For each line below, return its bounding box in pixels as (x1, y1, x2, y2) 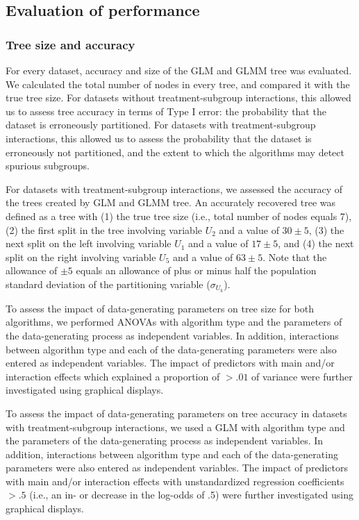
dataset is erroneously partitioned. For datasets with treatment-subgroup (6, 117, 316, 132)
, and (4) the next (278, 236, 354, 251)
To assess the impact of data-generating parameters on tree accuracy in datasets (6, 405, 347, 420)
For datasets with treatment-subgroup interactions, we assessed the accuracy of (6, 181, 343, 196)
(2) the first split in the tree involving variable (6, 222, 203, 237)
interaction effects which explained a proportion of (6, 369, 220, 383)
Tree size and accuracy (6, 35, 135, 53)
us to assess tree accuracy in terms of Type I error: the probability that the (6, 103, 326, 118)
